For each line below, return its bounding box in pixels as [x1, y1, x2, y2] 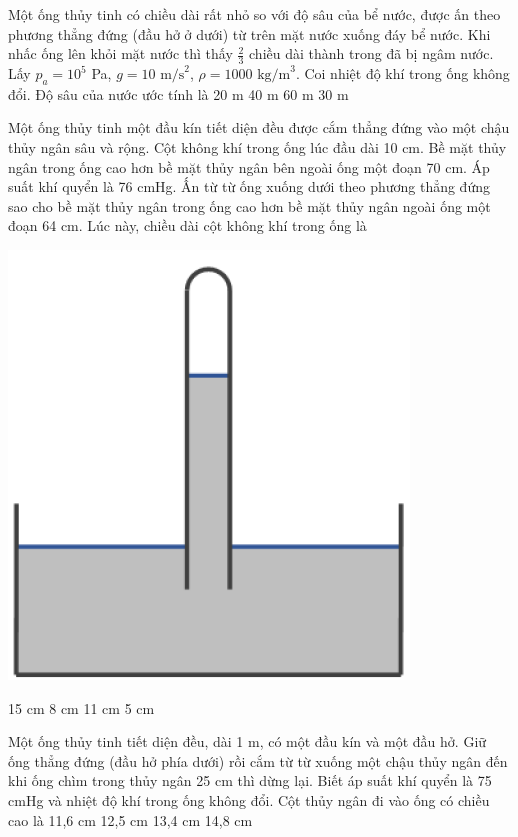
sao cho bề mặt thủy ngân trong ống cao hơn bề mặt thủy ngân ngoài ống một [8, 195, 491, 216]
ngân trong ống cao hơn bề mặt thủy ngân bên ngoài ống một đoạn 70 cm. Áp [8, 156, 490, 177]
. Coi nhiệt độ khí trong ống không [295, 63, 510, 84]
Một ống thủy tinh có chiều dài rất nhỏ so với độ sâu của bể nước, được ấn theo [8, 4, 501, 24]
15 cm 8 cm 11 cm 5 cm [8, 697, 155, 718]
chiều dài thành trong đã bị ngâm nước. [249, 43, 494, 64]
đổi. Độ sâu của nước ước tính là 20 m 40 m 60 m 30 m [8, 83, 349, 104]
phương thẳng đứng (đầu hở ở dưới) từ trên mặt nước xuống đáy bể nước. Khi [8, 23, 491, 44]
